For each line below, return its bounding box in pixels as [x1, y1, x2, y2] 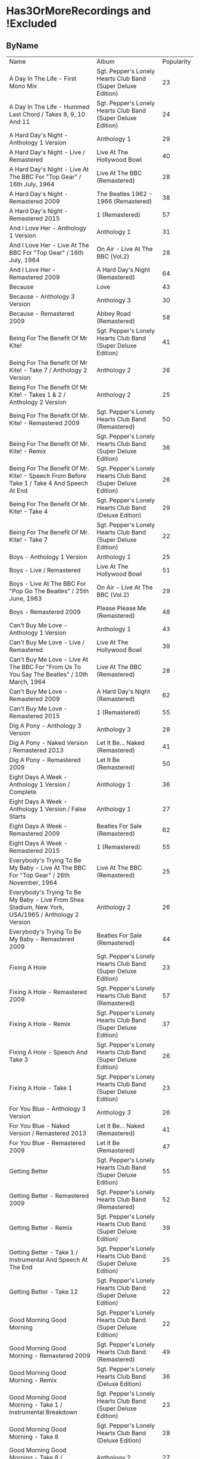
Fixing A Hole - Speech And [9, 1048, 88, 1056]
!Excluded [6, 17, 57, 30]
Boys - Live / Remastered [9, 566, 81, 574]
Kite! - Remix [9, 447, 46, 455]
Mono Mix [9, 82, 37, 90]
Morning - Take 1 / [9, 1401, 62, 1408]
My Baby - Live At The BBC [9, 864, 86, 872]
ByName [6, 40, 39, 51]
